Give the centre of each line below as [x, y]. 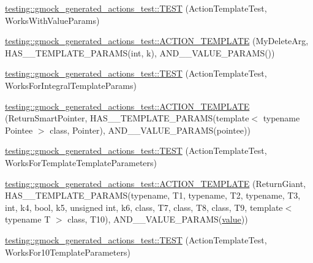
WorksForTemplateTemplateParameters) [81, 162]
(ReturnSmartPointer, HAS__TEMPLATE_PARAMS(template [127, 118]
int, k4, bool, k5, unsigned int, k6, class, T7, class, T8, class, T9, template [144, 207]
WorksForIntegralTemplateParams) [71, 85]
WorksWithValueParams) [52, 20]
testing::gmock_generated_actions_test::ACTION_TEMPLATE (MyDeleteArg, [157, 41]
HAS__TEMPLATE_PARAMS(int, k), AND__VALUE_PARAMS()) [140, 52]
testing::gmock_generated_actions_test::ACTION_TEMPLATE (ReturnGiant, [156, 183]
